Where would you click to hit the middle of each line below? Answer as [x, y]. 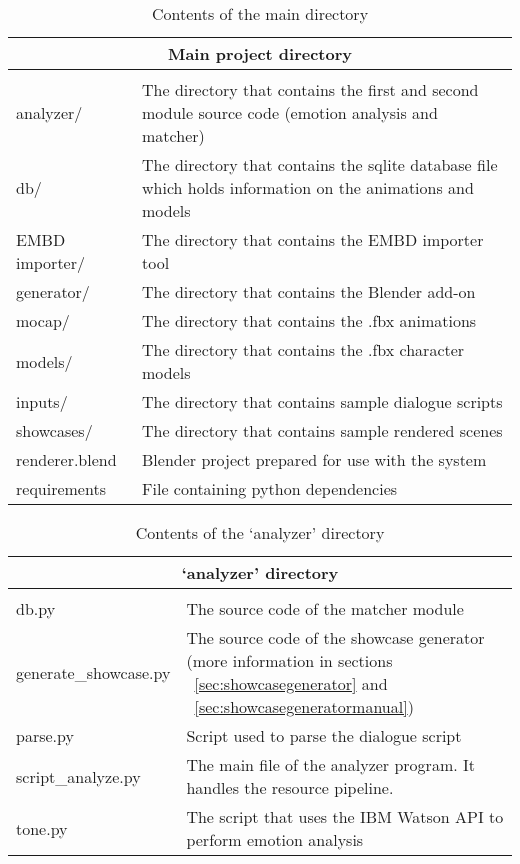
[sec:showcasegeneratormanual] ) [304, 706]
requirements [61, 488]
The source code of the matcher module [325, 608]
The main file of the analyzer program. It [330, 764]
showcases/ [54, 430]
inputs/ [42, 401]
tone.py [42, 828]
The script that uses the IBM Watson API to [345, 816]
